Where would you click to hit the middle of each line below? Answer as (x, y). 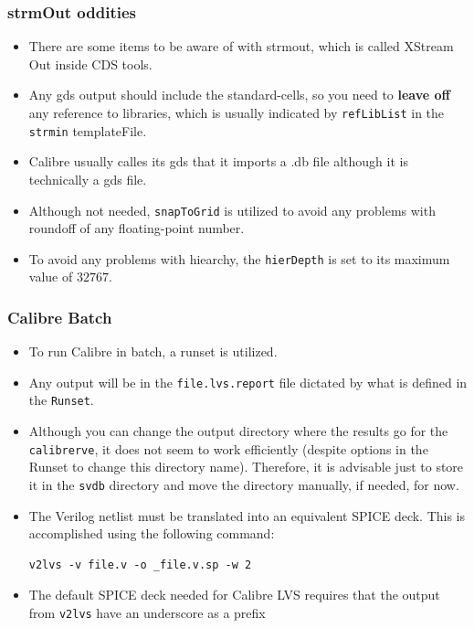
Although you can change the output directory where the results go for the (238, 431)
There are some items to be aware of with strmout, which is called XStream (241, 46)
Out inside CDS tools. (90, 64)
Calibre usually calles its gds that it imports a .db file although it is (218, 161)
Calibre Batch (60, 317)
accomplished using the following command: (152, 533)
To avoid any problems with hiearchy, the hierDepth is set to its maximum (239, 258)
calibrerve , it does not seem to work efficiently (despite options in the (228, 448)
